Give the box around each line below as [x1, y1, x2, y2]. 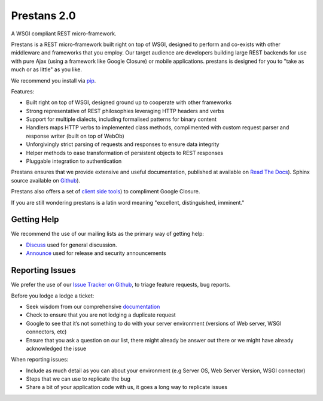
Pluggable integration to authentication [26, 157, 122, 165]
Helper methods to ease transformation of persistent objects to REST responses [26, 149, 224, 156]
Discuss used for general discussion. [26, 241, 117, 248]
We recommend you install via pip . [11, 77, 96, 84]
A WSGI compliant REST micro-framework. [11, 30, 117, 37]
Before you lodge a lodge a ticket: [11, 292, 95, 299]
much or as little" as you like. [11, 66, 83, 73]
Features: [11, 87, 35, 95]
